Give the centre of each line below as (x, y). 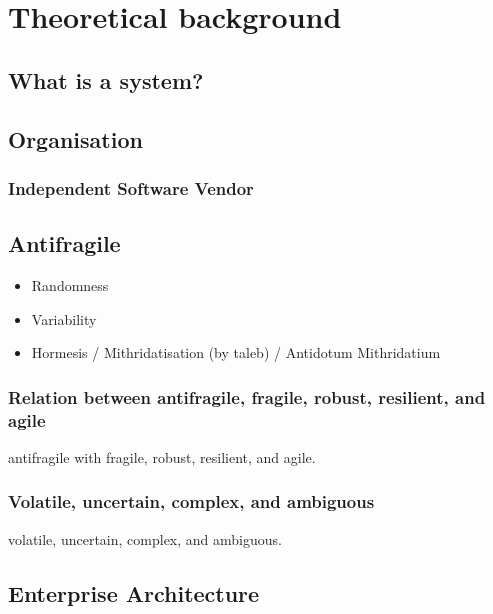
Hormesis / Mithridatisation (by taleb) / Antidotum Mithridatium (236, 352)
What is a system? (106, 79)
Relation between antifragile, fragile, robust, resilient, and (247, 396)
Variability (64, 318)
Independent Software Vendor (131, 187)
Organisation (75, 138)
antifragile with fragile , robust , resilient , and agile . (162, 456)
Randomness (70, 284)
